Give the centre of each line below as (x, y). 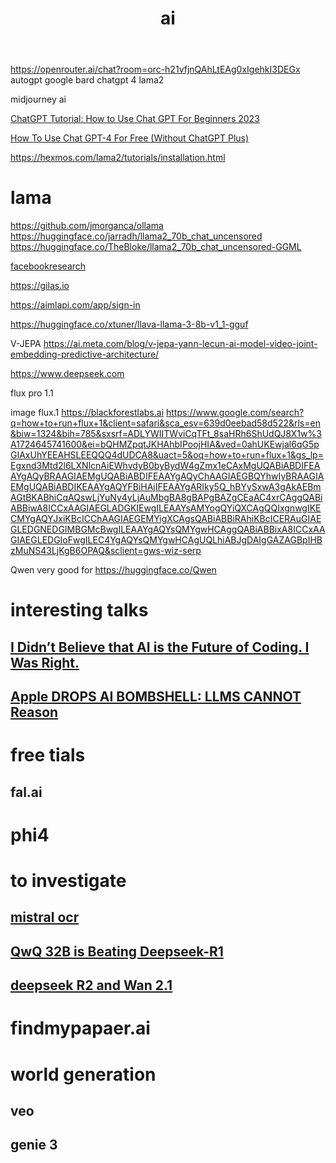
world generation (83, 1074)
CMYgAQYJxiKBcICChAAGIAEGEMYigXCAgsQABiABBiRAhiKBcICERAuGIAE (166, 519)
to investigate (68, 881)
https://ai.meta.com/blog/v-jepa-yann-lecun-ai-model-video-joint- (180, 344)
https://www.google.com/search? (235, 413)
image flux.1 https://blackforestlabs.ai (87, 413)
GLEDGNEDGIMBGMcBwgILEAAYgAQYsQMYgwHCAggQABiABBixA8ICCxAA (168, 529)
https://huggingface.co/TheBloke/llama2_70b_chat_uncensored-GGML (156, 247)
